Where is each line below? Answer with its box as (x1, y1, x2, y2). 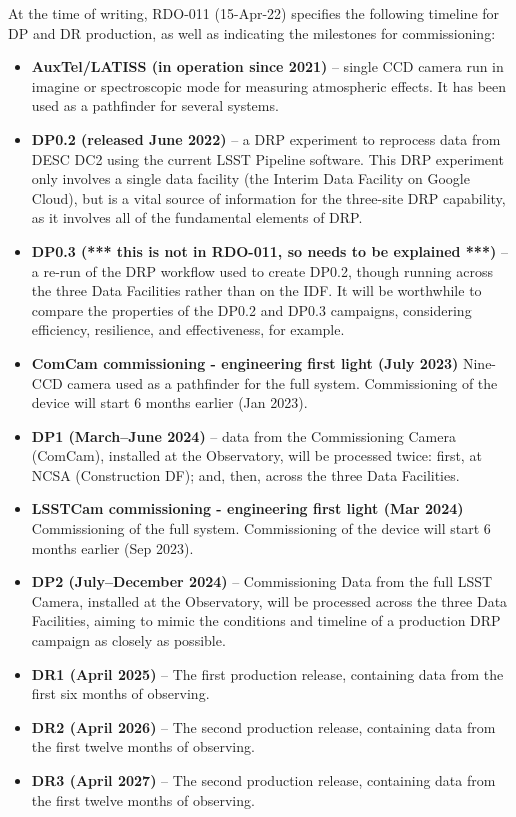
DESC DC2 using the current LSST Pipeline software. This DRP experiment (31, 148, 504, 169)
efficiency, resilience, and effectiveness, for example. (31, 319, 345, 340)
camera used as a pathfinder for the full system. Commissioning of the (67, 372, 498, 393)
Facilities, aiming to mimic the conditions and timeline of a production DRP (31, 610, 501, 631)
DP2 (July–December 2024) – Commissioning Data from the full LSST (31, 571, 493, 592)
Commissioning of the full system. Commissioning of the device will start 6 (31, 518, 491, 539)
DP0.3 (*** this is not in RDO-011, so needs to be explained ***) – (31, 240, 508, 261)
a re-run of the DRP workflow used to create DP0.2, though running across (31, 260, 493, 281)
